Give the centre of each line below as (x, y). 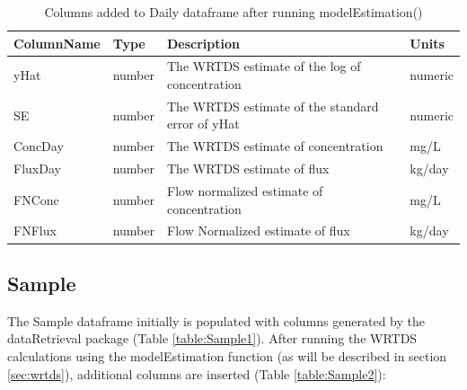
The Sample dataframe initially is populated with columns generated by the (216, 320)
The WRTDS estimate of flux (248, 168)
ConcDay (39, 146)
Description (204, 43)
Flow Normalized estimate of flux (259, 230)
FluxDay (37, 168)
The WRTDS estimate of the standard (273, 106)
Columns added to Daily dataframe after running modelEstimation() (233, 12)
